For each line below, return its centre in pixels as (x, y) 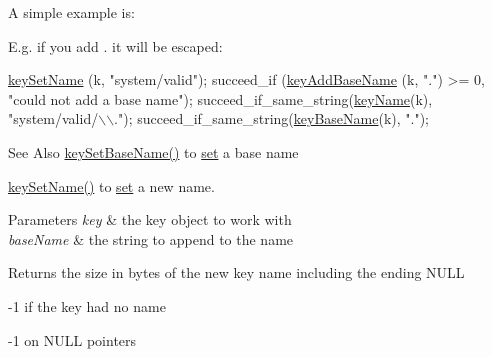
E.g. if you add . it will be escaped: (115, 45)
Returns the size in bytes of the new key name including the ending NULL (236, 272)
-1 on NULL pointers (72, 339)
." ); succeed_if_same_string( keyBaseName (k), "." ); (272, 118)
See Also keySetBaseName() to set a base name (153, 151)
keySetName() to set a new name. (111, 185)
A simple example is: (71, 12)
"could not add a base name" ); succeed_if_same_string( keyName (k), (220, 98)
